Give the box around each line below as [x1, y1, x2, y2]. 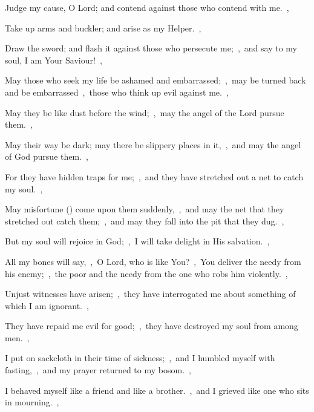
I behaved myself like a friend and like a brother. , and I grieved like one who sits [5, 384, 309, 396]
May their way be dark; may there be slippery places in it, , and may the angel [5, 138, 301, 151]
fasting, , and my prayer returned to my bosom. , [5, 364, 191, 376]
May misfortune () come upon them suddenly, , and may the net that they [5, 203, 284, 215]
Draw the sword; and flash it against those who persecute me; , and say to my [5, 42, 297, 54]
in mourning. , [5, 396, 59, 408]
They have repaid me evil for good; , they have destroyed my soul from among [5, 319, 298, 332]
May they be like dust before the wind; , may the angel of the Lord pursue [5, 106, 284, 119]
